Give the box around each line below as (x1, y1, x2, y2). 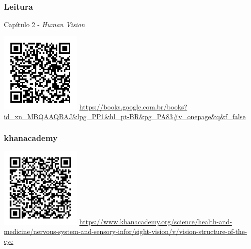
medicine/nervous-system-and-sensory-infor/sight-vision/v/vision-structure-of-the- (4, 226, 247, 236)
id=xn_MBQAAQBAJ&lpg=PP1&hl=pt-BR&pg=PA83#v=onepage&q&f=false (4, 111, 246, 121)
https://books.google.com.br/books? (79, 102, 188, 111)
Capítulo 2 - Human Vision (4, 19, 85, 30)
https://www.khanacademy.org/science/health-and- (79, 217, 232, 227)
